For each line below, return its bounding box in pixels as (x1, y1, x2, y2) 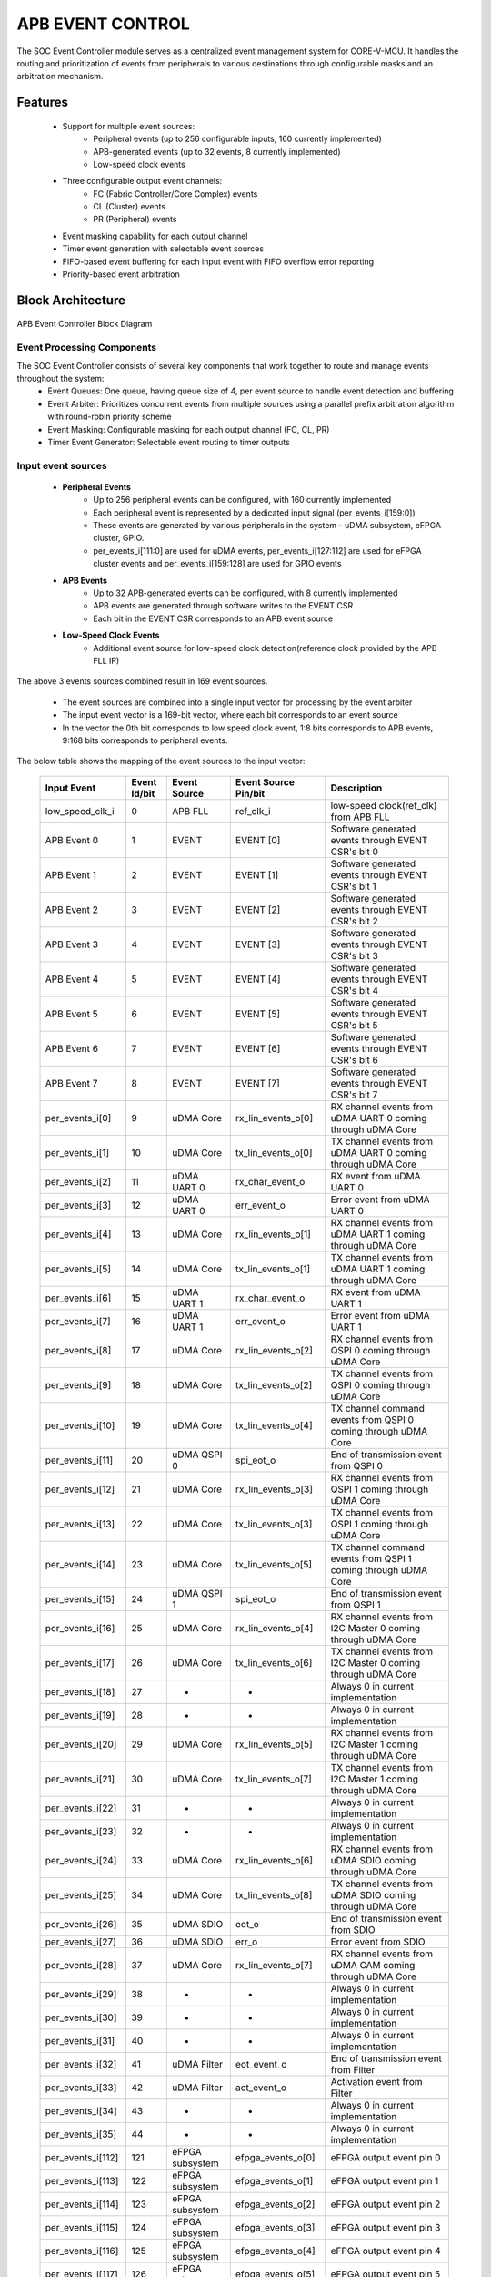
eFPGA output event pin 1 (330, 2174, 439, 2187)
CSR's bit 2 (330, 914, 379, 927)
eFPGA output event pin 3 (330, 2221, 441, 2233)
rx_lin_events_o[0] (235, 1111, 314, 1124)
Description (330, 781, 383, 794)
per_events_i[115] (45, 2221, 119, 2233)
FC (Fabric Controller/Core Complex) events (93, 188, 258, 199)
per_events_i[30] (45, 2011, 117, 2024)
